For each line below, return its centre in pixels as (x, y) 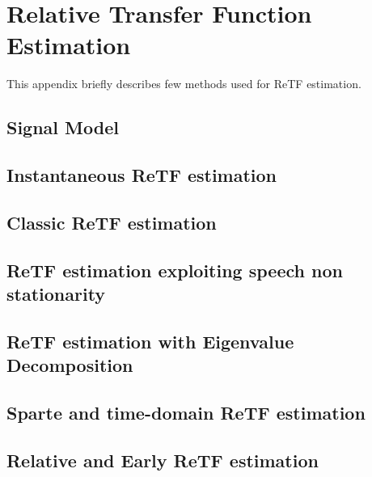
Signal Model (63, 127)
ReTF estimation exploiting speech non (175, 270)
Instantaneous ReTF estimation (142, 175)
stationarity (56, 294)
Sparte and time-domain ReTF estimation (186, 412)
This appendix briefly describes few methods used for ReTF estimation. (184, 84)
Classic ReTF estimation (112, 222)
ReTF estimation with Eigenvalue (150, 341)
